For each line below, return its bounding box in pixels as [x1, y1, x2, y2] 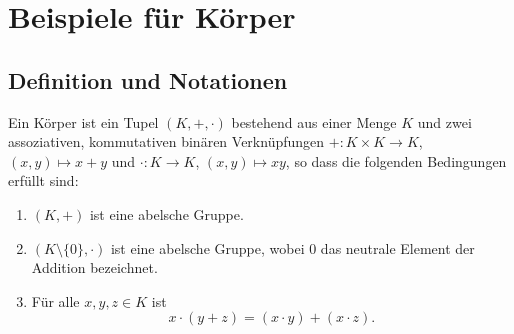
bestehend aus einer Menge [231, 111, 397, 132]
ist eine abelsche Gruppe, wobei [110, 237, 305, 258]
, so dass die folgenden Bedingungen [285, 150, 507, 171]
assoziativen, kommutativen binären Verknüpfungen [8, 131, 325, 152]
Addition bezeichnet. [31, 257, 158, 278]
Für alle [31, 290, 80, 311]
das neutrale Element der [320, 237, 475, 258]
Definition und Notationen [8, 64, 288, 95]
